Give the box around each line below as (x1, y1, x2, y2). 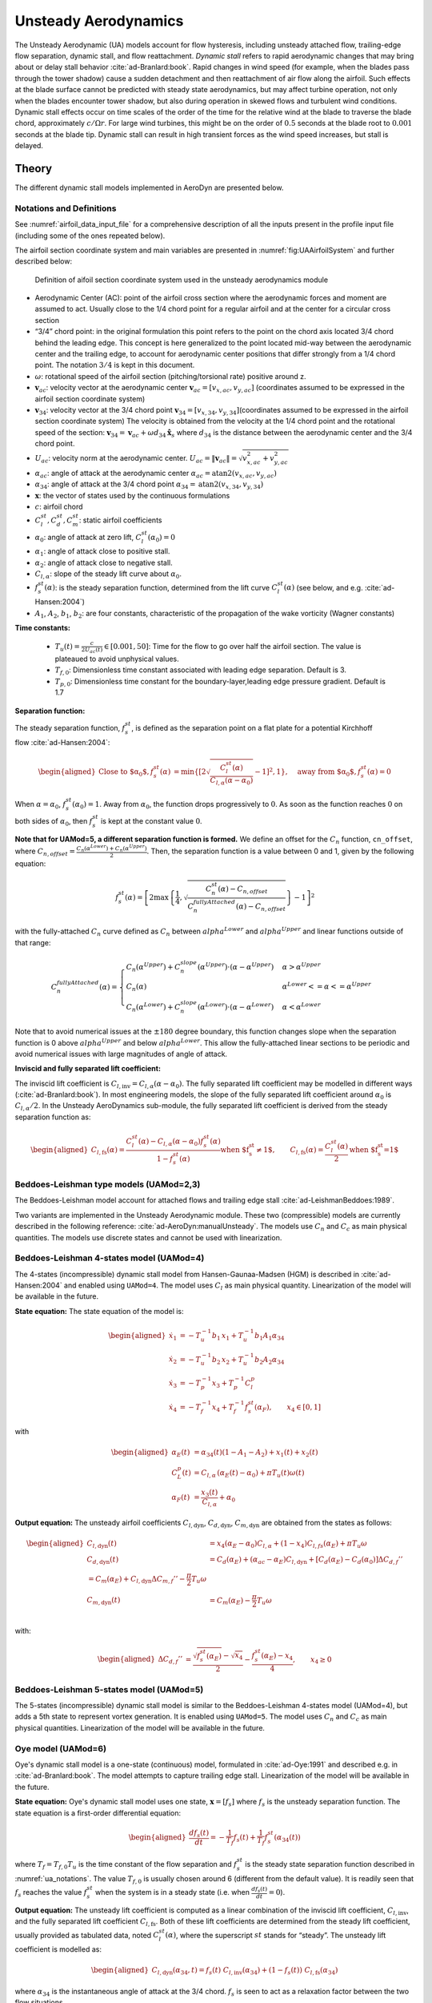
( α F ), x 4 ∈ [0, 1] (254, 1402, 322, 1413)
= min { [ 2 (173, 768, 206, 776)
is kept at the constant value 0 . (100, 816, 203, 825)
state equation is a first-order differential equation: (14, 1808, 182, 1818)
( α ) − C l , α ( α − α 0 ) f (138, 1136, 204, 1147)
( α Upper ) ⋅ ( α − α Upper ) (197, 961, 274, 971)
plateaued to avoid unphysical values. (54, 654, 179, 663)
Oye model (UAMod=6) (14, 1743, 107, 1754)
